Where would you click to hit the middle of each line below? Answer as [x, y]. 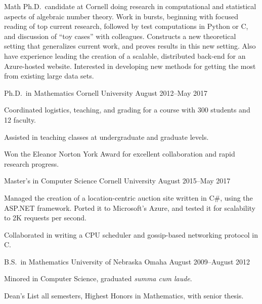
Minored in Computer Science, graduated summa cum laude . [98, 278]
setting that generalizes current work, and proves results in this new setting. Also [130, 46]
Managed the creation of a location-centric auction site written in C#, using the [128, 197]
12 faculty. [20, 119]
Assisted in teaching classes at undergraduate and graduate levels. [106, 137]
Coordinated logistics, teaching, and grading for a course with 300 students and [127, 110]
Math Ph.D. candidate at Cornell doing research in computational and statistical [130, 6]
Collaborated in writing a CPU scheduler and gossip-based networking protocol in [131, 234]
